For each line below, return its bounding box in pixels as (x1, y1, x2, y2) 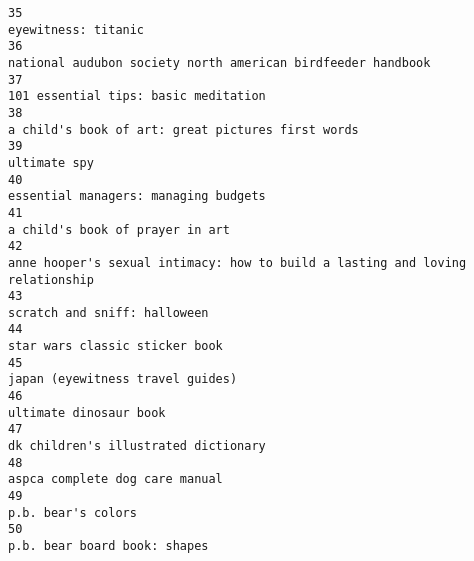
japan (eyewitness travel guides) (8, 372, 238, 387)
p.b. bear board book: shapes (8, 539, 209, 553)
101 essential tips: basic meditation (8, 89, 266, 104)
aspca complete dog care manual (8, 472, 223, 487)
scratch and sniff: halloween (8, 305, 209, 320)
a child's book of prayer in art (8, 222, 230, 237)
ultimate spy (8, 155, 94, 170)
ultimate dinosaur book (8, 405, 166, 420)
